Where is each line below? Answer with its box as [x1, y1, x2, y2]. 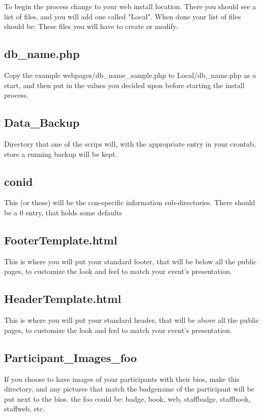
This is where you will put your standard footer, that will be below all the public [4, 256, 257, 266]
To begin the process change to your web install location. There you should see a [4, 1, 256, 11]
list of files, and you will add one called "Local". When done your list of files [4, 11, 241, 21]
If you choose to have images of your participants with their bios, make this [4, 373, 240, 384]
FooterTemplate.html [4, 232, 118, 247]
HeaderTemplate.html [4, 291, 122, 307]
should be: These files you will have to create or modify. [4, 21, 178, 32]
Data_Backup [4, 115, 80, 130]
